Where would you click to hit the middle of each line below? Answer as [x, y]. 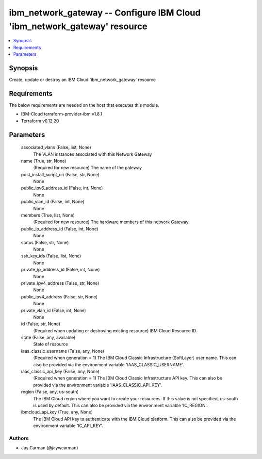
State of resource [51, 344]
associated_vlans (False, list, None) [56, 148]
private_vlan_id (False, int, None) [54, 310]
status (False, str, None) [45, 242]
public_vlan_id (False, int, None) [53, 202]
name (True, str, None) [44, 161]
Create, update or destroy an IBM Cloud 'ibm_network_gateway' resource [82, 80]
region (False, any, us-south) [50, 392]
